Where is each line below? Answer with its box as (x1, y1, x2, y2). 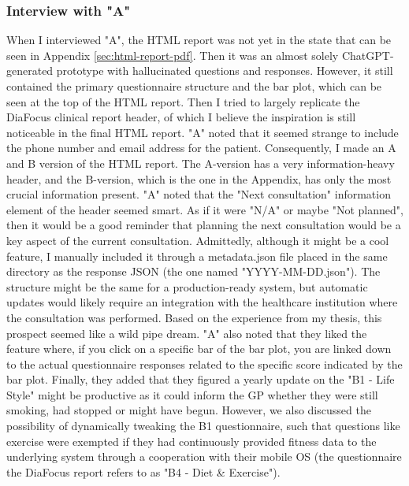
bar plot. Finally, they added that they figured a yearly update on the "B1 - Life (6, 371, 395, 388)
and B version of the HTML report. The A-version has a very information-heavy (6, 154, 395, 171)
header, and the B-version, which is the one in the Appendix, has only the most (6, 170, 392, 187)
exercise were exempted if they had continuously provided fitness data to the (6, 432, 377, 449)
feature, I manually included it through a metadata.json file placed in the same (6, 247, 388, 264)
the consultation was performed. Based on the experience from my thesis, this (6, 309, 382, 325)
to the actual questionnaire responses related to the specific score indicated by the (6, 355, 403, 372)
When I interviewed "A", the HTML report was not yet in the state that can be (6, 32, 392, 48)
